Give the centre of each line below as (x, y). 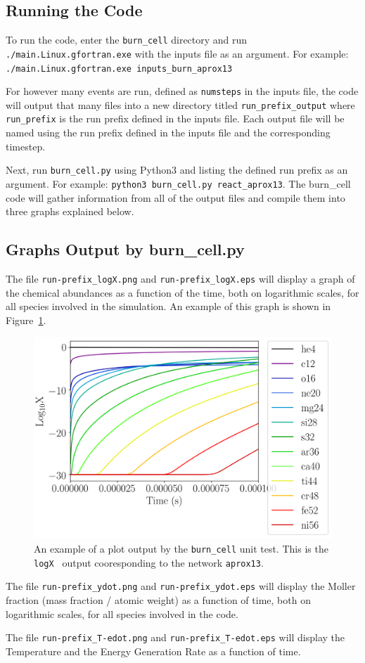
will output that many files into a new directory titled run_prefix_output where (180, 104)
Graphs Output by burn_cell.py (125, 249)
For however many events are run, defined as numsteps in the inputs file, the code (182, 91)
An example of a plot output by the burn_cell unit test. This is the (181, 548)
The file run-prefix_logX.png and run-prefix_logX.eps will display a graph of (180, 279)
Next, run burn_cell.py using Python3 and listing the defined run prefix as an (177, 170)
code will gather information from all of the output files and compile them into (175, 197)
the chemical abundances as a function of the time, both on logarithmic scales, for (182, 292)
